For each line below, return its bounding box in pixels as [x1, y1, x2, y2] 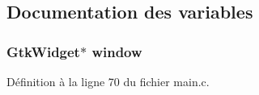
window [91, 41, 142, 61]
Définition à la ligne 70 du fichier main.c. [6, 73, 210, 89]
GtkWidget [6, 41, 80, 61]
